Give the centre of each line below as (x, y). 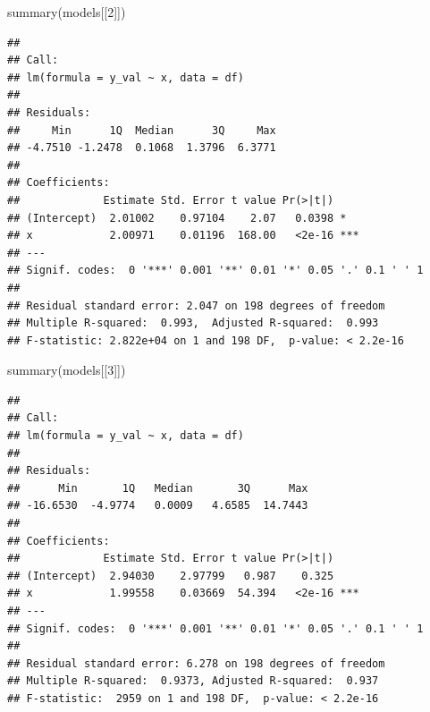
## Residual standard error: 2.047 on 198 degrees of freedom (196, 305)
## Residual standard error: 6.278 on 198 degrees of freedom (196, 663)
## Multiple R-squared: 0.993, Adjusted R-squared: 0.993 (193, 323)
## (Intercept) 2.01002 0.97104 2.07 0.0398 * (177, 218)
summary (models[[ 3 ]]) (67, 370)
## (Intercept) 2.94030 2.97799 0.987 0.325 (171, 576)
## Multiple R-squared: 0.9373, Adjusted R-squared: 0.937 (193, 681)
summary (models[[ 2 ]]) (67, 12)
